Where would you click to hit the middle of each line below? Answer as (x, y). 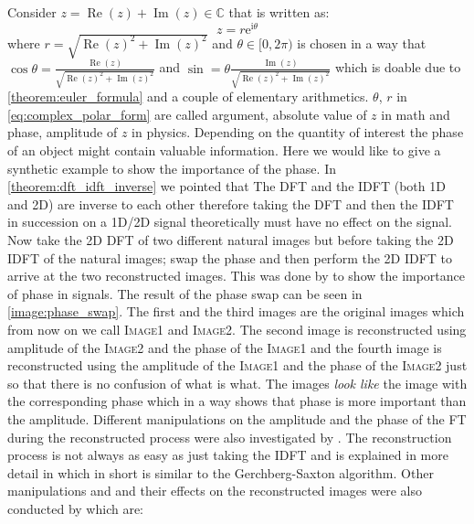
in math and (416, 114)
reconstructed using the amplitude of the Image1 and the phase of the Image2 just (237, 365)
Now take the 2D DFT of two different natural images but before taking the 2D (231, 239)
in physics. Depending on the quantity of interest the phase (298, 132)
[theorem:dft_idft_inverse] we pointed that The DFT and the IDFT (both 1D (226, 186)
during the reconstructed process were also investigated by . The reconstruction (230, 437)
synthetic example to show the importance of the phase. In (172, 168)
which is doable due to (398, 67)
